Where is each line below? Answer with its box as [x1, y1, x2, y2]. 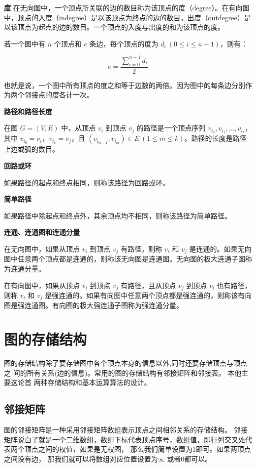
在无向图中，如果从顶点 [4, 243, 80, 254]
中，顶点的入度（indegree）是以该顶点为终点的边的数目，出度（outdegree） [4, 12, 244, 22]
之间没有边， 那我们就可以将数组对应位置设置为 [4, 453, 158, 464]
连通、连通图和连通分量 [4, 227, 80, 237]
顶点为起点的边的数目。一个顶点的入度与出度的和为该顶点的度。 [17, 22, 224, 32]
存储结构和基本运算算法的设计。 [47, 377, 151, 387]
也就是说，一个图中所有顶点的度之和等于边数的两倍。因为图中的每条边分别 [4, 80, 245, 90]
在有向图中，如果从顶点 [4, 280, 80, 290]
